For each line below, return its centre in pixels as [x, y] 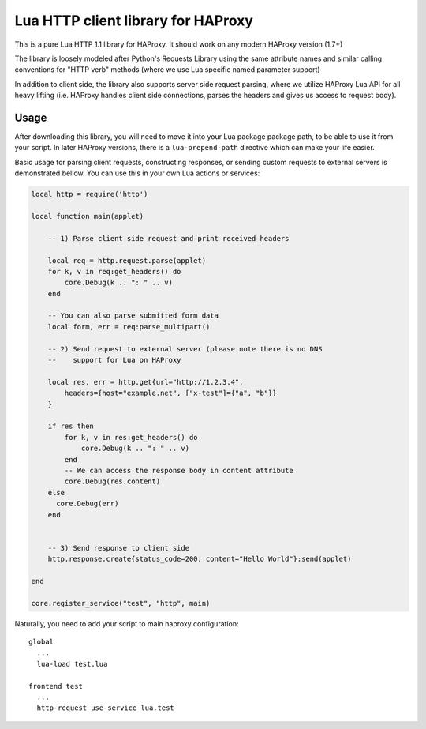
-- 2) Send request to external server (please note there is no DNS [185, 349]
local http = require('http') [90, 194]
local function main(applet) [88, 216]
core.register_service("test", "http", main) [121, 603]
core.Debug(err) [88, 504]
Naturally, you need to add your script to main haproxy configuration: [127, 623]
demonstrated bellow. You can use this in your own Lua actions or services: [137, 173]
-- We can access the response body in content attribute [179, 470]
